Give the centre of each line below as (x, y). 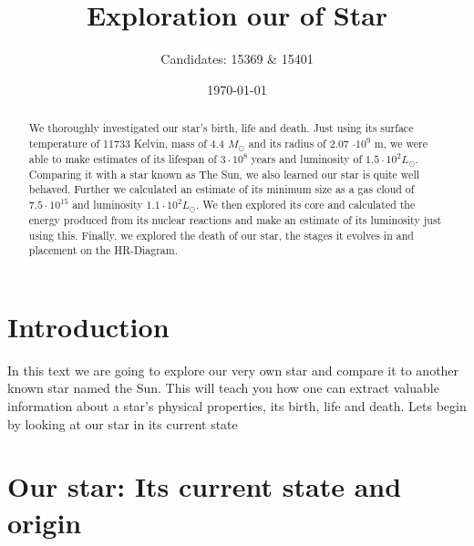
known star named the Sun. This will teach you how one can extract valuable (223, 388)
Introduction (88, 326)
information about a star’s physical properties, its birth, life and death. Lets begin (237, 405)
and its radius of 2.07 (299, 143)
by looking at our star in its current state (123, 423)
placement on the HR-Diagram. (103, 250)
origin (45, 522)
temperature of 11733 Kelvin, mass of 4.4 (127, 143)
